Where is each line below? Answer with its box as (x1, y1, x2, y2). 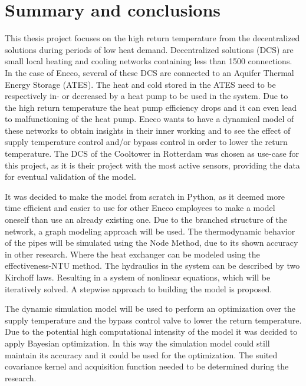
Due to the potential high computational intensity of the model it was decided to (5, 325, 298, 338)
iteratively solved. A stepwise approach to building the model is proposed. (5, 282, 272, 295)
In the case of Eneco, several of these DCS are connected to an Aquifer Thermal (5, 66, 294, 78)
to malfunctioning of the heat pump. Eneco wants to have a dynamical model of (5, 113, 294, 125)
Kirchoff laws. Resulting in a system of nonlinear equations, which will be (5, 271, 271, 283)
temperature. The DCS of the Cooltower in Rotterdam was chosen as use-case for (5, 147, 300, 160)
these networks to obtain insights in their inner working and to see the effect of (5, 124, 291, 136)
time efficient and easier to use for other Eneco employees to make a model (5, 202, 275, 214)
